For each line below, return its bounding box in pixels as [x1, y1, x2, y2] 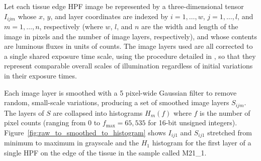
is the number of [200, 107, 250, 118]
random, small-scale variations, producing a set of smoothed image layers [4, 97, 229, 108]
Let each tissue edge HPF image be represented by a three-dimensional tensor [4, 1, 244, 11]
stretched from [207, 127, 252, 137]
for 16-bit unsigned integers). [148, 117, 237, 128]
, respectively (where [39, 21, 103, 32]
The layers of [4, 107, 44, 118]
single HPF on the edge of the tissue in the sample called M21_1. [4, 147, 207, 157]
